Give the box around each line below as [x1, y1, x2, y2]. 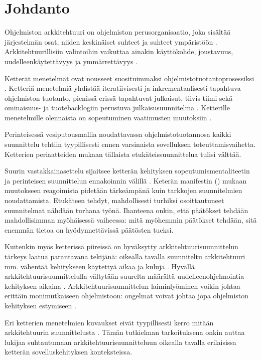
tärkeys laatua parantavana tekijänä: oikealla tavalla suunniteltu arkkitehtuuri [5, 251, 245, 261]
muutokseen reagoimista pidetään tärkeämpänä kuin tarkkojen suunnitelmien [5, 185, 242, 196]
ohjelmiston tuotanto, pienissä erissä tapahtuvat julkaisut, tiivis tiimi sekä [5, 92, 233, 103]
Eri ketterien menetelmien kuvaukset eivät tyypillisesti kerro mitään [5, 317, 214, 327]
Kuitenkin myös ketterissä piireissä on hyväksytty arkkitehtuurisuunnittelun [5, 241, 238, 252]
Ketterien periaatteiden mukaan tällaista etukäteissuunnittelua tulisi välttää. [5, 148, 241, 159]
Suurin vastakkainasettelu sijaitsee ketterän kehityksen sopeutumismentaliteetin [5, 165, 250, 176]
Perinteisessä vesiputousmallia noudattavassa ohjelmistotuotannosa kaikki [5, 129, 231, 139]
